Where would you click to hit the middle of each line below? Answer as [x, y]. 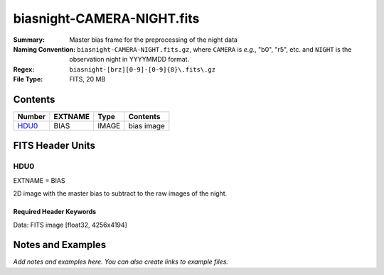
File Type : [28, 79]
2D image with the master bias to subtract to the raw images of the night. [120, 193]
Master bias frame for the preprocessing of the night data [154, 40]
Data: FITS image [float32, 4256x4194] [70, 225]
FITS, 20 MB [87, 79]
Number [32, 117]
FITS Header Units [54, 146]
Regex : [24, 69]
